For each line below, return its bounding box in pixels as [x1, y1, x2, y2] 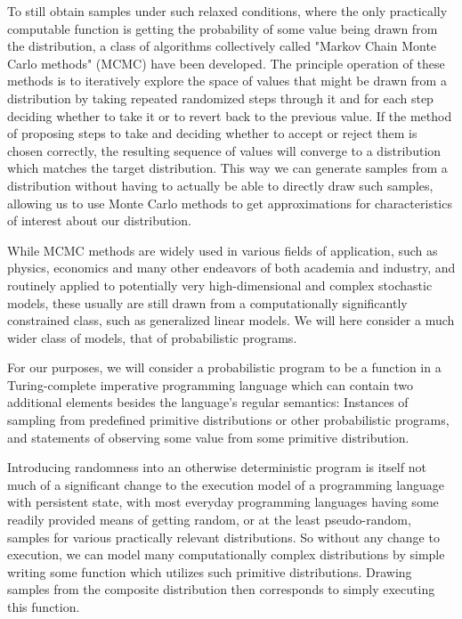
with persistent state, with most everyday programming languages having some [7, 493, 439, 511]
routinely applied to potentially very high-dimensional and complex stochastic [7, 275, 433, 294]
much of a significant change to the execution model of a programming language [7, 475, 444, 493]
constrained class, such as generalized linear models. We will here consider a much [7, 311, 455, 330]
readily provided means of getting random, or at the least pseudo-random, [7, 510, 411, 529]
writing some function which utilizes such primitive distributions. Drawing [7, 562, 412, 581]
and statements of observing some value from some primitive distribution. [7, 428, 409, 446]
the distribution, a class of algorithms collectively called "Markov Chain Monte [7, 37, 437, 55]
